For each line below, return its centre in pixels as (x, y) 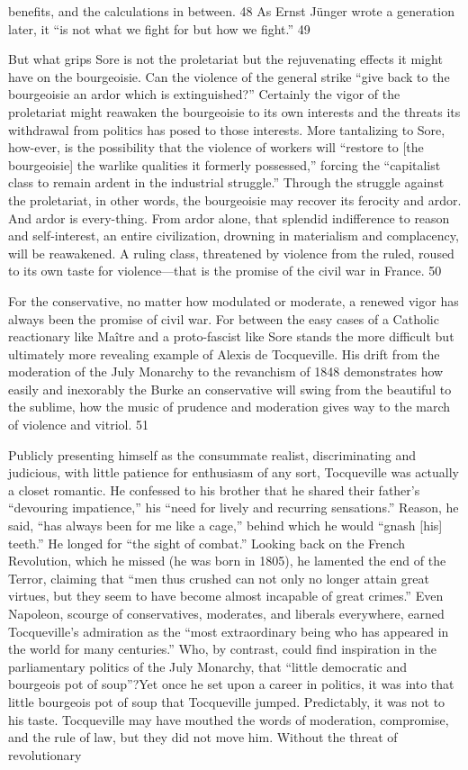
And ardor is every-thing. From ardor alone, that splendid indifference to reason (229, 217)
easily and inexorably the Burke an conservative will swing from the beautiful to (230, 389)
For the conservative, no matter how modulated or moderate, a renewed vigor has (234, 300)
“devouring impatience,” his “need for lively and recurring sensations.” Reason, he (234, 507)
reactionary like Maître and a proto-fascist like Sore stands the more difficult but (231, 336)
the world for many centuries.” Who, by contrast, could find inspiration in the (223, 649)
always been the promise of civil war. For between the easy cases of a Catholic (224, 318)
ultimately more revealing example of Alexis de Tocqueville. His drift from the (224, 353)
